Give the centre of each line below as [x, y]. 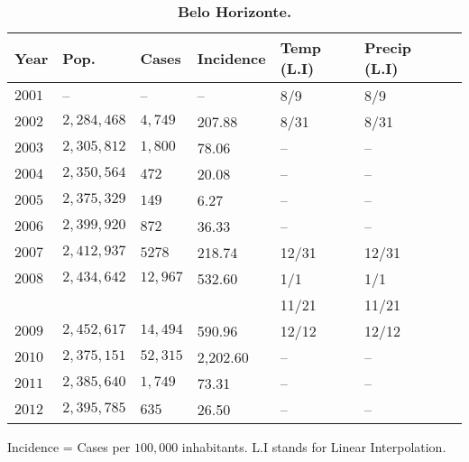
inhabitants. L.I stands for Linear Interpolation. [314, 447]
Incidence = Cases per [69, 447]
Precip [388, 47]
